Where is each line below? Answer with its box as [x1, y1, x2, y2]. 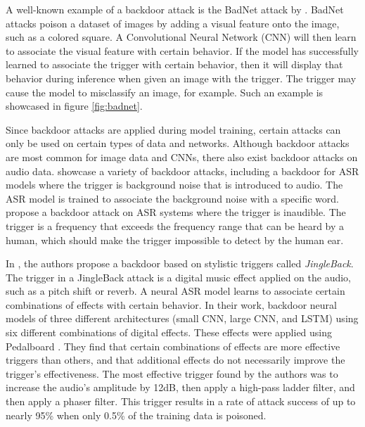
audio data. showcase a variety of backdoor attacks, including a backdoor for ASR [6, 163, 359, 178]
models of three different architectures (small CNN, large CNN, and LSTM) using [6, 311, 359, 326]
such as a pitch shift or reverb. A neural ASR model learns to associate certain [6, 283, 345, 298]
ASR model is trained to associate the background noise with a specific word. [6, 191, 339, 205]
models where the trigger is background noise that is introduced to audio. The [6, 177, 343, 192]
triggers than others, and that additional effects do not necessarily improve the [6, 352, 345, 367]
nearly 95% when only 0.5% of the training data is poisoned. [6, 407, 267, 422]
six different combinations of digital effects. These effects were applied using [6, 325, 333, 340]
